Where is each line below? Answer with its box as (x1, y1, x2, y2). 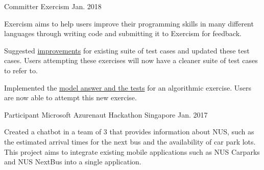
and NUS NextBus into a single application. (4, 156, 141, 167)
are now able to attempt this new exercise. (4, 92, 137, 103)
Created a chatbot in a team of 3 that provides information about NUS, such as (4, 126, 254, 137)
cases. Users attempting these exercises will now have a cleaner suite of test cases (4, 55, 258, 66)
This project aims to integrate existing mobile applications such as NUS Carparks (4, 146, 260, 157)
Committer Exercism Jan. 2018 (4, 1, 102, 11)
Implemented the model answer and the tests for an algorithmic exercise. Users (4, 82, 251, 93)
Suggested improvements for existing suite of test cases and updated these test (4, 45, 250, 55)
